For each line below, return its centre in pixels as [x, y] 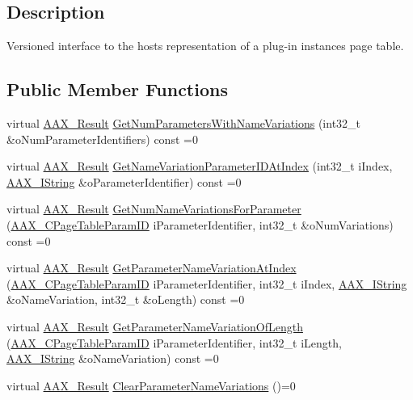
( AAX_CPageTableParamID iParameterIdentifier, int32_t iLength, [174, 342]
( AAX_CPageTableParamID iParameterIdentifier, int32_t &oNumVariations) [200, 224]
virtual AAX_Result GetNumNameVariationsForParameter [154, 209]
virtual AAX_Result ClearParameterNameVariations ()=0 [151, 385]
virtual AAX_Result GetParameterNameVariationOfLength [155, 326]
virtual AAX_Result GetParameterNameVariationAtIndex [152, 268]
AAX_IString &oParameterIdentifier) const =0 [124, 181]
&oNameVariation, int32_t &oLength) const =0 [126, 299]
